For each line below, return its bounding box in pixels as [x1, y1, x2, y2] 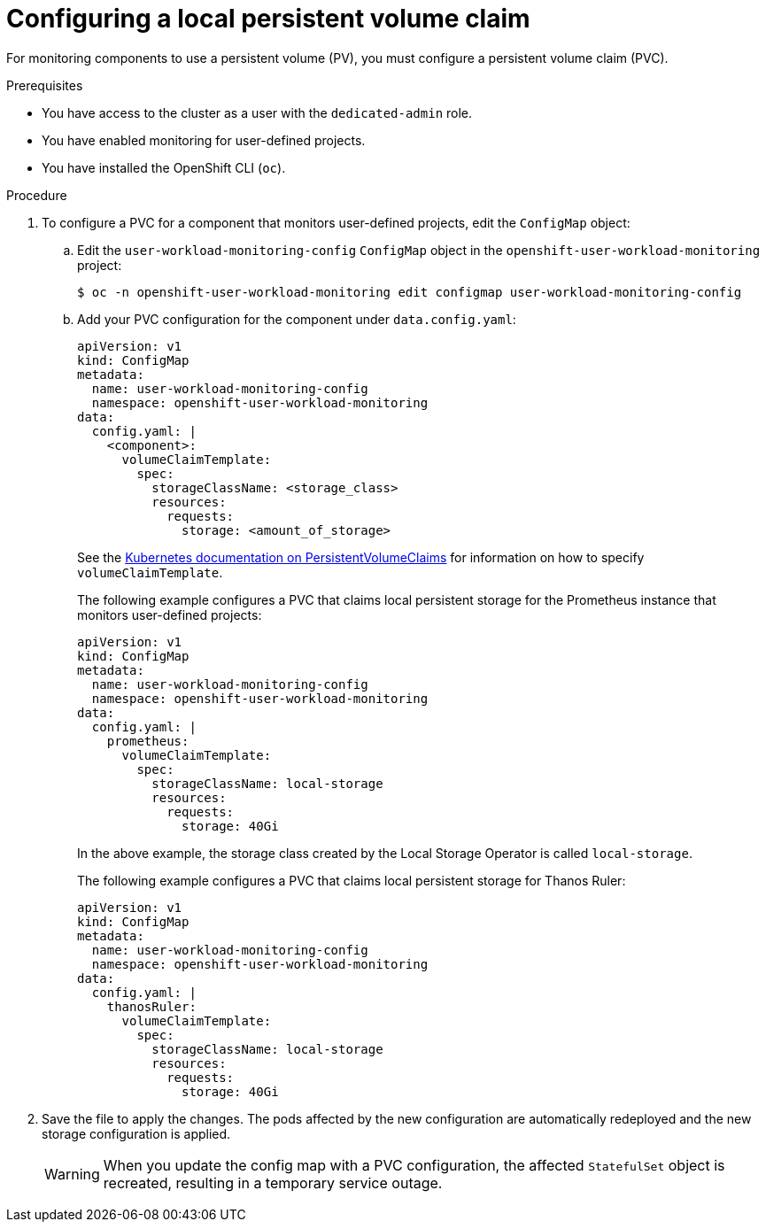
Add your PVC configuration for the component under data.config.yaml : [77, 311, 516, 327]
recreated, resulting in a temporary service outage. [103, 1173, 443, 1192]
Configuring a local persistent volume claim [6, 4, 530, 34]
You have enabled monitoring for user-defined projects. [42, 132, 366, 148]
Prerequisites [6, 77, 83, 93]
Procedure [6, 187, 67, 203]
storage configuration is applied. [42, 1125, 231, 1141]
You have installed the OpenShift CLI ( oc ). [42, 159, 286, 175]
